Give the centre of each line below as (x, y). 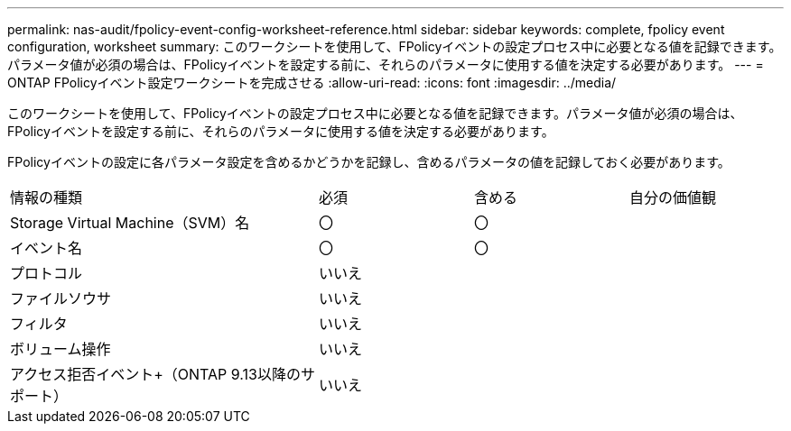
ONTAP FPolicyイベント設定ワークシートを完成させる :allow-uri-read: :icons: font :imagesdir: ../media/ (312, 83)
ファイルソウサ (61, 298)
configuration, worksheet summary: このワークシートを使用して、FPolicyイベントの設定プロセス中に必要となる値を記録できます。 (395, 46)
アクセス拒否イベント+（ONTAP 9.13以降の (155, 374)
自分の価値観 (673, 197)
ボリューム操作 (60, 349)
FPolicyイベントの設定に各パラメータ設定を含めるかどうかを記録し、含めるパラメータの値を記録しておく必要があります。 (369, 162)
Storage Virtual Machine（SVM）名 (130, 223)
